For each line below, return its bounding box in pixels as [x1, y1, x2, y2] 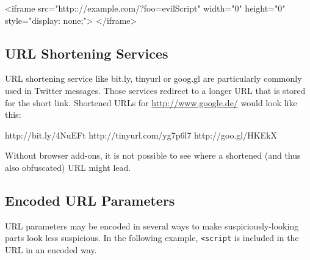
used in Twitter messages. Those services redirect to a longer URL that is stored [5, 84, 306, 96]
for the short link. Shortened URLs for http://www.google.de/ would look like [5, 96, 297, 109]
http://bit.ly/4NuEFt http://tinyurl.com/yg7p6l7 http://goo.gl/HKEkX [5, 128, 278, 141]
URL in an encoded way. [5, 244, 97, 256]
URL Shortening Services [5, 43, 168, 62]
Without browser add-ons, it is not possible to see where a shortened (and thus [5, 149, 301, 162]
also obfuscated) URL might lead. [5, 161, 131, 173]
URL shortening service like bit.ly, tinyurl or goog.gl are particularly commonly [5, 72, 302, 85]
